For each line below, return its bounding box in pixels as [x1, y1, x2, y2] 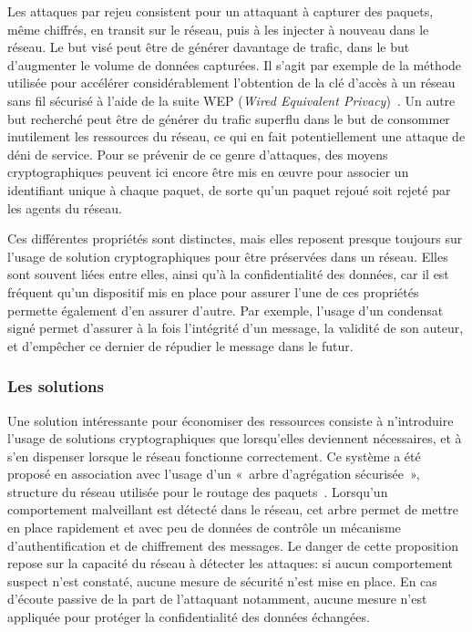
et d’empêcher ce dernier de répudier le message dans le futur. [7, 336, 354, 355]
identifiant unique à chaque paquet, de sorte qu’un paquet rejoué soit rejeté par [7, 180, 451, 199]
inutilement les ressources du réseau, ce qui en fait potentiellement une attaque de [7, 127, 466, 146]
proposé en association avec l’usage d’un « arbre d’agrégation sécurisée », [7, 464, 420, 483]
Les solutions [7, 375, 104, 398]
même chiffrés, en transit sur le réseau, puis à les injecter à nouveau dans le [7, 19, 429, 38]
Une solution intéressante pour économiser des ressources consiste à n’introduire [7, 410, 454, 430]
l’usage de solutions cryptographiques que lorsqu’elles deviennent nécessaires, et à [7, 429, 462, 448]
